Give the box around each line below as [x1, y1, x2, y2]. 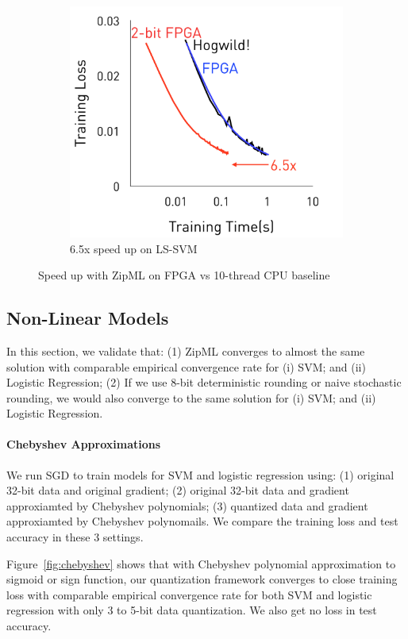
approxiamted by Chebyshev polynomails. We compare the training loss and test [6, 513, 398, 529]
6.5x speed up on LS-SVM [70, 240, 198, 256]
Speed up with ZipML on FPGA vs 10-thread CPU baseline [38, 267, 330, 283]
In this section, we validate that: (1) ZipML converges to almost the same [6, 342, 365, 359]
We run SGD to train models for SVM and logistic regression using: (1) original [6, 466, 395, 483]
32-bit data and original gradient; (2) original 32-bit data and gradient [6, 482, 349, 498]
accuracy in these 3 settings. [6, 529, 144, 545]
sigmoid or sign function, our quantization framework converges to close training [6, 571, 398, 587]
